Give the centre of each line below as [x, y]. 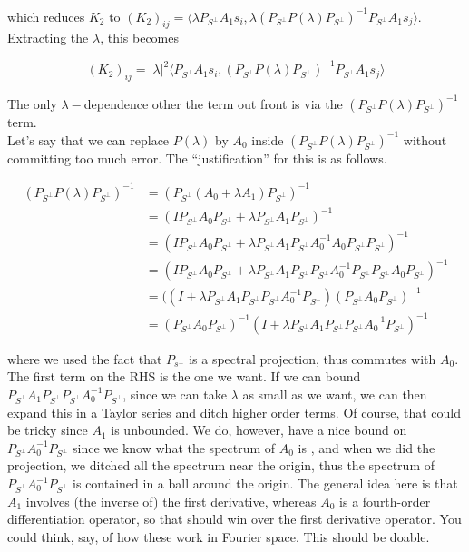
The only [32, 103]
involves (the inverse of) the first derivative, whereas [171, 501]
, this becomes [139, 38]
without [425, 139]
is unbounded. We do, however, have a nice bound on [259, 430]
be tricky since [48, 430]
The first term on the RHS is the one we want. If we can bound [184, 376]
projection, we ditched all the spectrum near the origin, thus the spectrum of [221, 465]
